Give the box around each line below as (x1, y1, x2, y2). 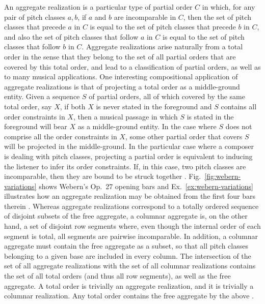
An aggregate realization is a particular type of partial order (4, 2, 193, 12)
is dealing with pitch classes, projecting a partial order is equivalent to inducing (4, 150, 253, 161)
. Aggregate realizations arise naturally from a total (82, 41, 243, 52)
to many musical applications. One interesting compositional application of (4, 71, 238, 82)
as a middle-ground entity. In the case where (77, 121, 217, 132)
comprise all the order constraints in (4, 131, 117, 141)
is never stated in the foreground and (96, 101, 212, 111)
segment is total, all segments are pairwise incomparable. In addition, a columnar (4, 230, 258, 241)
